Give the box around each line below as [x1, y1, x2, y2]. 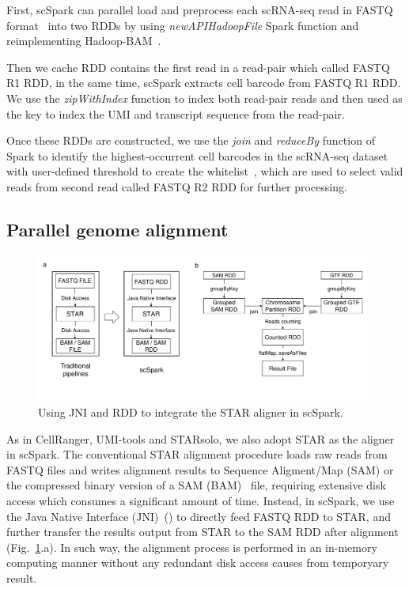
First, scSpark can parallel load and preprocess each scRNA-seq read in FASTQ [6, 2, 393, 17]
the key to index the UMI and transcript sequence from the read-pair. [6, 105, 345, 122]
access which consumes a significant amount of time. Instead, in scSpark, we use [6, 492, 395, 508]
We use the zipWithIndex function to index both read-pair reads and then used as [6, 89, 403, 106]
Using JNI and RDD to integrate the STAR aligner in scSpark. [38, 403, 343, 420]
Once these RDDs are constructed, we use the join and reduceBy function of [6, 132, 375, 149]
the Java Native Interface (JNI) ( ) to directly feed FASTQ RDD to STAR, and [6, 508, 391, 524]
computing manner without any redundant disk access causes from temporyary [6, 554, 389, 571]
